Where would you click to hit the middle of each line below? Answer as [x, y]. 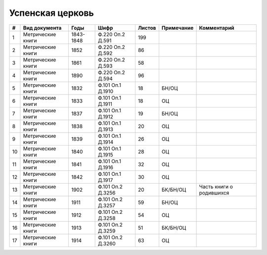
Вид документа [42, 28]
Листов [147, 28]
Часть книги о [216, 187]
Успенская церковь [51, 13]
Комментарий [217, 28]
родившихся [214, 193]
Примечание [178, 28]
